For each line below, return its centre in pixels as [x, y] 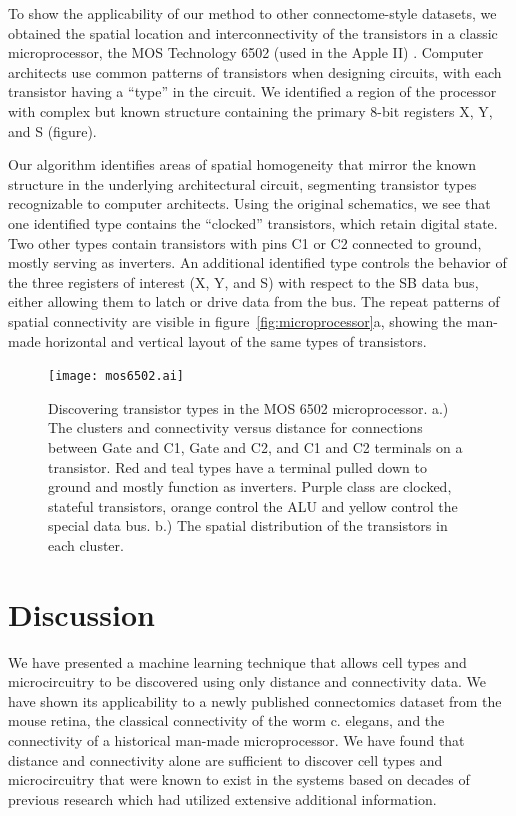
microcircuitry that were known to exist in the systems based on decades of [239, 779]
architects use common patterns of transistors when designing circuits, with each [255, 71]
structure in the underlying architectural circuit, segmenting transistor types [242, 183]
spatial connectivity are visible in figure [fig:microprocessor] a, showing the [235, 320]
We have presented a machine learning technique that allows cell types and [237, 661]
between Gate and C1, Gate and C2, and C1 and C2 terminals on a [255, 446]
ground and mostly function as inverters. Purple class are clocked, [250, 486]
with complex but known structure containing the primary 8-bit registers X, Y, [250, 110]
